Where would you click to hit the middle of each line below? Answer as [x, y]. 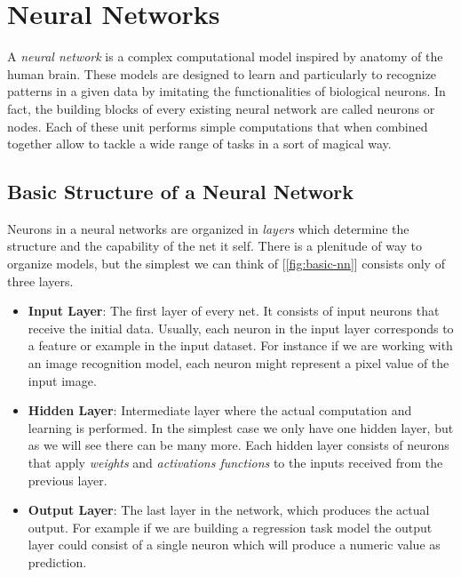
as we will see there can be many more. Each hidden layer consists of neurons [238, 445]
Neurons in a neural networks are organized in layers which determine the [208, 228]
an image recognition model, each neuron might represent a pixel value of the [238, 363]
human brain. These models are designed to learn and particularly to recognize [222, 73]
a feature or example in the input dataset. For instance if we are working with [240, 345]
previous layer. [68, 480]
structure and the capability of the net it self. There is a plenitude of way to [215, 246]
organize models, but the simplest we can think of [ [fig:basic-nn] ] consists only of [226, 264]
